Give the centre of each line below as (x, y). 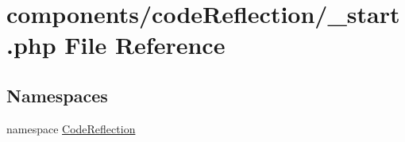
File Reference (145, 45)
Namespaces (57, 95)
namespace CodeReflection (71, 128)
